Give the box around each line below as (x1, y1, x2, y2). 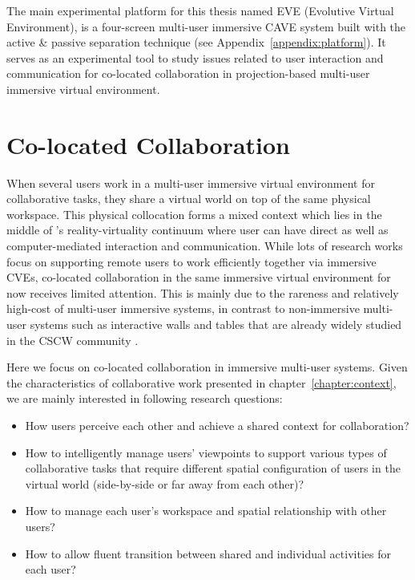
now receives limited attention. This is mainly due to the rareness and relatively (6, 284, 399, 301)
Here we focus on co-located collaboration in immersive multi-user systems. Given (6, 359, 408, 375)
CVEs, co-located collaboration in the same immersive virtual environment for (6, 269, 391, 286)
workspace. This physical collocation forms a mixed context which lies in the (6, 205, 382, 222)
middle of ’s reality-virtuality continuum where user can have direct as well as (6, 221, 389, 238)
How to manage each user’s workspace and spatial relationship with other (25, 502, 387, 519)
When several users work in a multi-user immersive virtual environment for (6, 174, 375, 191)
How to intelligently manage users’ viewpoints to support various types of (25, 444, 387, 460)
